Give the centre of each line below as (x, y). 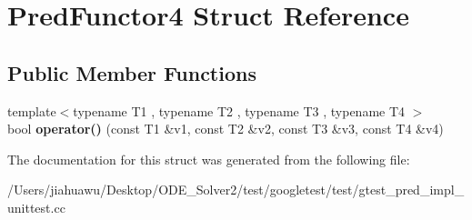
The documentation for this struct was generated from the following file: (209, 159)
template (32, 110)
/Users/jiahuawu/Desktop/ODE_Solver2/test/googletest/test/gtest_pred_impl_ (236, 190)
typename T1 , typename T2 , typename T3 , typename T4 (239, 110)
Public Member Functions (132, 72)
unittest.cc (36, 207)
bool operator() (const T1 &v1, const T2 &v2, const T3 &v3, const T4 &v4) (226, 129)
